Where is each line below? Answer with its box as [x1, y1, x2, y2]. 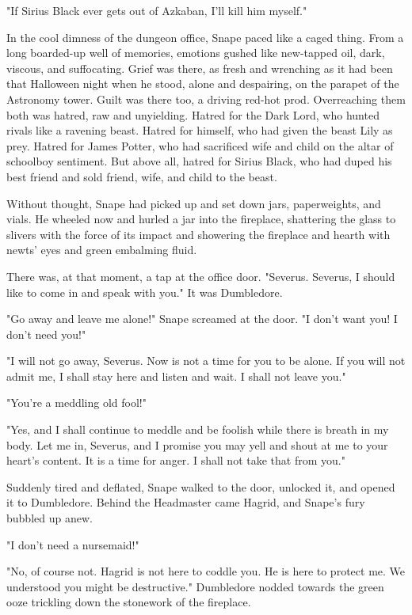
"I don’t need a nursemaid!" [6, 536, 139, 552]
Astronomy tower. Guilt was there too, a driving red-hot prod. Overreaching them [6, 90, 406, 107]
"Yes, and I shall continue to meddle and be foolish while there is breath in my [6, 421, 389, 438]
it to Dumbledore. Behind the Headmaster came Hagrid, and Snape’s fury [6, 494, 365, 511]
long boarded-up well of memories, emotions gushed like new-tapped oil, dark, [6, 44, 385, 61]
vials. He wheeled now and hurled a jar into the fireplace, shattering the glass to [6, 211, 396, 227]
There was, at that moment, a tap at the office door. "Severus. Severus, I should [6, 268, 395, 284]
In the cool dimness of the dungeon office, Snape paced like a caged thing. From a [6, 28, 404, 45]
